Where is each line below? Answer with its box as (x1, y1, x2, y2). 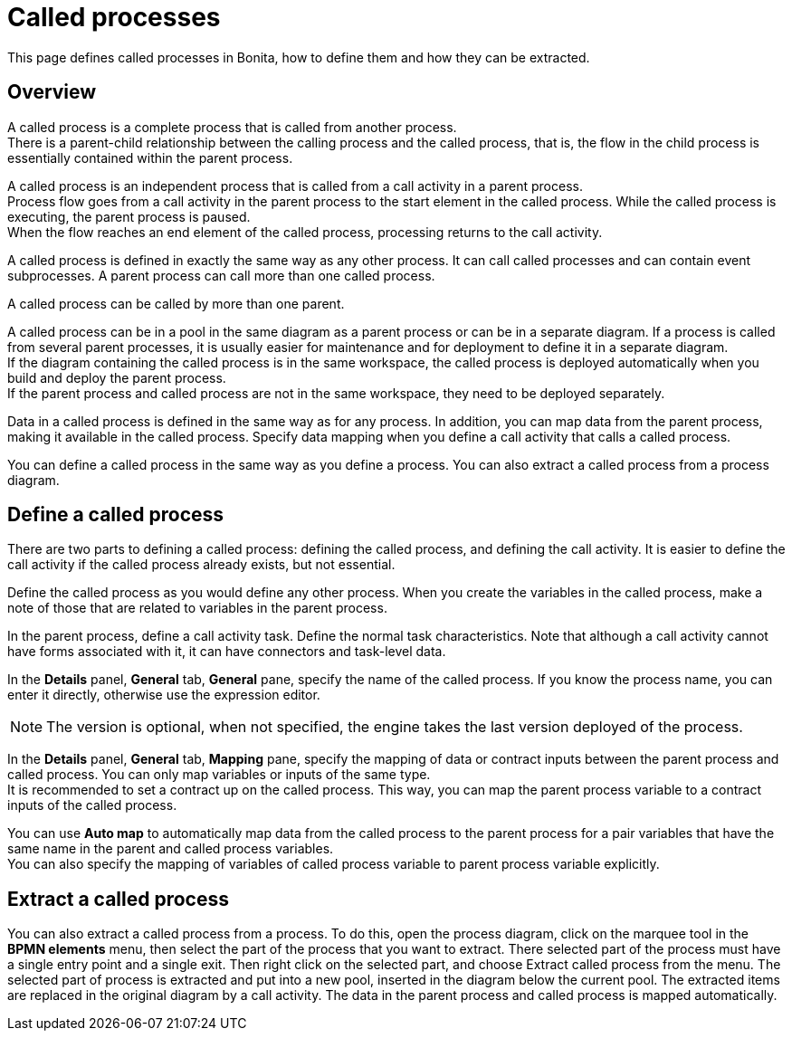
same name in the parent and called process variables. (7, 841, 334, 857)
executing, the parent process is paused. (7, 208, 251, 224)
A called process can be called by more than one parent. (7, 295, 345, 311)
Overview (7, 81, 97, 104)
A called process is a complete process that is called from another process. (7, 119, 457, 135)
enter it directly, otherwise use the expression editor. (7, 687, 320, 703)
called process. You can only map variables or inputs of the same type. (7, 767, 431, 783)
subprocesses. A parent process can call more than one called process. (7, 267, 435, 283)
